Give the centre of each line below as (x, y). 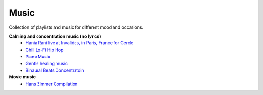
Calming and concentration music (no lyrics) (55, 36)
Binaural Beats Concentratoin (55, 70)
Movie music (22, 77)
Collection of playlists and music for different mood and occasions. (76, 27)
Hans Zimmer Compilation (52, 84)
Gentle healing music (47, 63)
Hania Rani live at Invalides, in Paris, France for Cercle (80, 43)
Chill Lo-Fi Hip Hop (45, 50)
